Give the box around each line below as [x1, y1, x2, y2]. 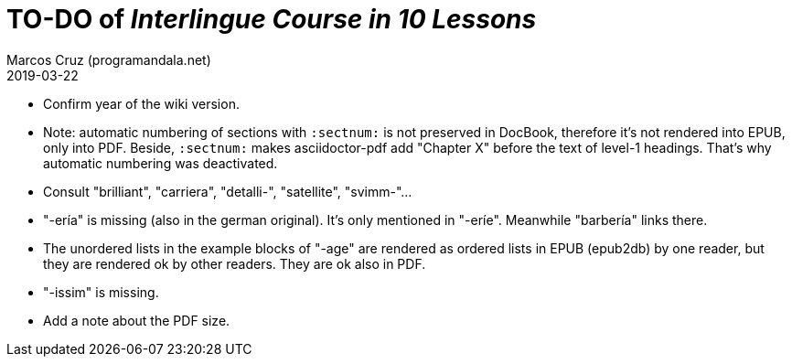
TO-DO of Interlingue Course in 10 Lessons [6, 4, 537, 35]
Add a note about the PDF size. [43, 312, 230, 328]
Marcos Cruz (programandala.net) [6, 51, 211, 68]
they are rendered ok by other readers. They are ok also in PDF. [43, 255, 426, 272]
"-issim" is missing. [43, 284, 159, 300]
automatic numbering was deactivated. [43, 155, 278, 171]
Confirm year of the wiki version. [43, 95, 240, 112]
